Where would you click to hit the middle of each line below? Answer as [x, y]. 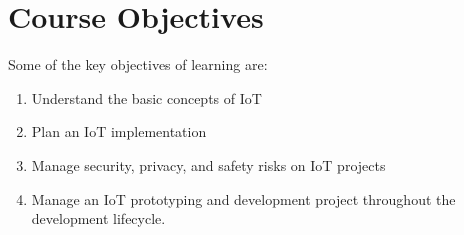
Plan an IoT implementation [119, 131]
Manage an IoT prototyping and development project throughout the [243, 198]
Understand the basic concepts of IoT [146, 97]
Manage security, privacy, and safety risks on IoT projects [208, 164]
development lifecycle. [98, 218]
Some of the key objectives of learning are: [138, 64]
